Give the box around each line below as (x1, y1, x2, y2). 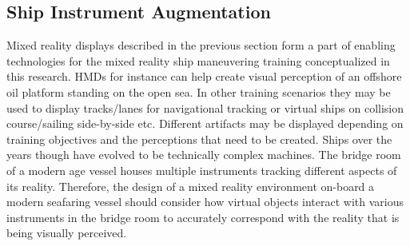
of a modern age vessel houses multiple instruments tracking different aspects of (6, 161, 397, 178)
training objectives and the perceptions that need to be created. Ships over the (6, 130, 392, 147)
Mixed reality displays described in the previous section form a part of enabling (6, 37, 396, 54)
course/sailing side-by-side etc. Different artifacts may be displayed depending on (6, 115, 404, 132)
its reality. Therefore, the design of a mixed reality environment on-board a (6, 177, 375, 194)
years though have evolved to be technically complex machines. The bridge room (6, 146, 401, 163)
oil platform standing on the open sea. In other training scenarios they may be (6, 83, 391, 100)
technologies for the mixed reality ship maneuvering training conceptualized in (6, 52, 390, 69)
